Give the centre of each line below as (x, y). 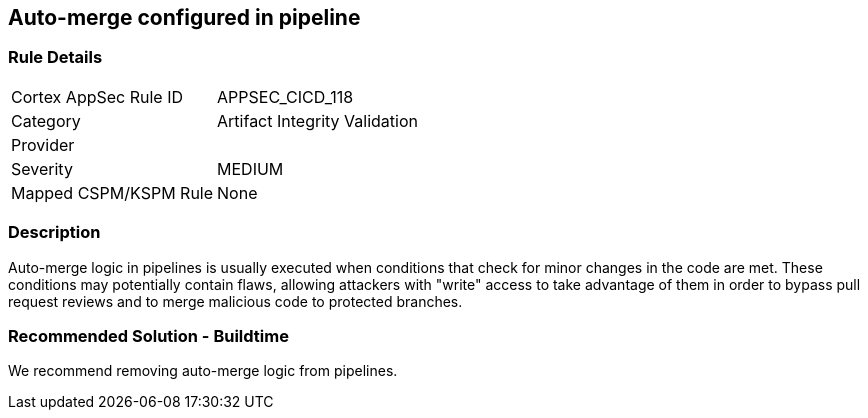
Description (54, 232)
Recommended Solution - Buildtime (148, 335)
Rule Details (55, 57)
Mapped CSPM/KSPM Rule (112, 192)
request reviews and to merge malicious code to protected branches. (235, 301)
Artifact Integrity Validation (317, 120)
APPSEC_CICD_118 (285, 96)
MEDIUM (250, 168)
